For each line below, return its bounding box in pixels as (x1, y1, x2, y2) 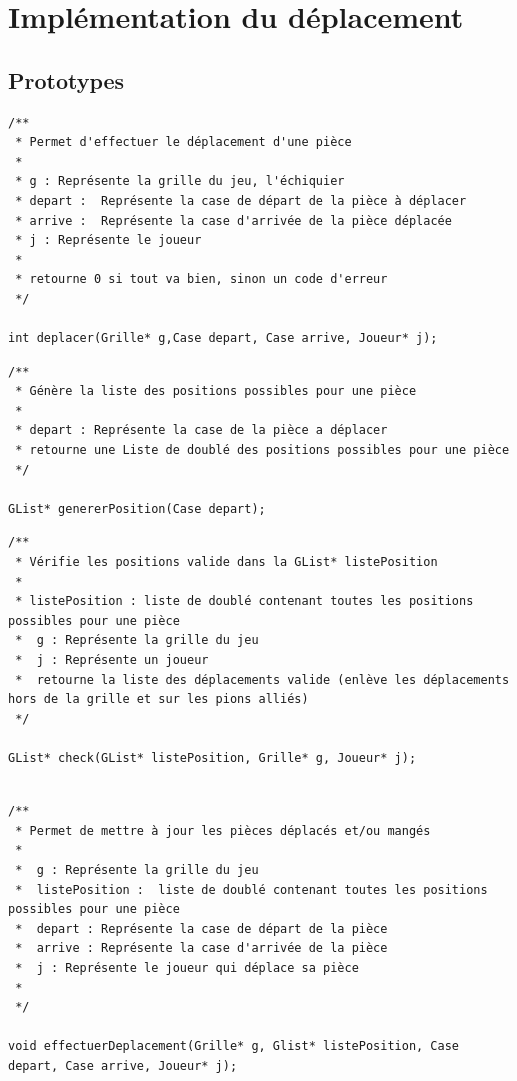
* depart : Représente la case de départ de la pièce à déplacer (15, 193, 467, 208)
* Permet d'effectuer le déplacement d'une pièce (15, 135, 352, 150)
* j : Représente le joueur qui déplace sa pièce (15, 960, 359, 975)
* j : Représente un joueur (15, 653, 209, 668)
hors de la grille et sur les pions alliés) (8, 692, 309, 707)
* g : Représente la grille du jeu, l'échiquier (15, 174, 345, 189)
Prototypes (8, 64, 125, 95)
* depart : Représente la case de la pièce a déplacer (15, 423, 388, 438)
